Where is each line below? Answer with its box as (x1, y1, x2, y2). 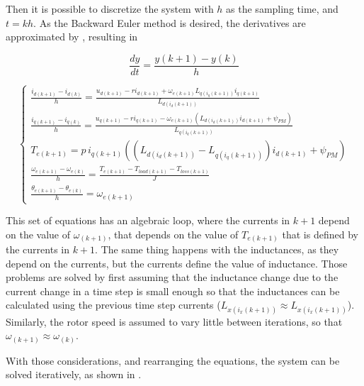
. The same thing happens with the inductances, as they (95, 242, 339, 257)
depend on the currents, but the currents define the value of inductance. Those (6, 255, 348, 270)
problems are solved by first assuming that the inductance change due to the (6, 270, 339, 285)
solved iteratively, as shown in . (6, 367, 142, 382)
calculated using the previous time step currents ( (6, 297, 221, 312)
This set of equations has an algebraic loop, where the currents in (6, 213, 290, 227)
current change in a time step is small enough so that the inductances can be (6, 283, 340, 298)
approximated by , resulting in (6, 29, 138, 44)
